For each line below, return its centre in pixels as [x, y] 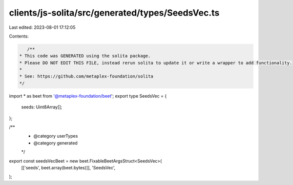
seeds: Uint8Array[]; [42, 107]
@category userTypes [56, 136]
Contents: [19, 36]
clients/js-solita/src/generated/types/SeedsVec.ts [114, 13]
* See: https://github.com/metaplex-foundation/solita [86, 76]
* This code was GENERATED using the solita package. [85, 56]
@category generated [55, 143]
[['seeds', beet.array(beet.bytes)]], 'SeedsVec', [68, 167]
